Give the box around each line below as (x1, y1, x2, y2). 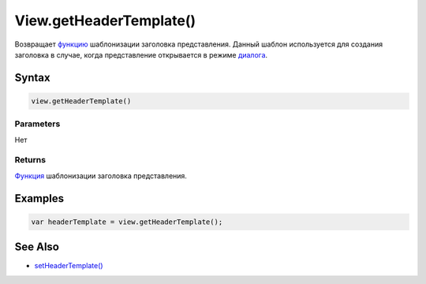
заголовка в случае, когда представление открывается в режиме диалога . (14, 50, 268, 59)
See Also (14, 241, 59, 254)
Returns (14, 155, 47, 166)
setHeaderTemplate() (34, 261, 103, 271)
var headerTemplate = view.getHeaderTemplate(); (31, 217, 223, 226)
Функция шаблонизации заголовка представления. (14, 170, 187, 181)
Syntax (14, 71, 50, 84)
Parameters (14, 118, 61, 129)
